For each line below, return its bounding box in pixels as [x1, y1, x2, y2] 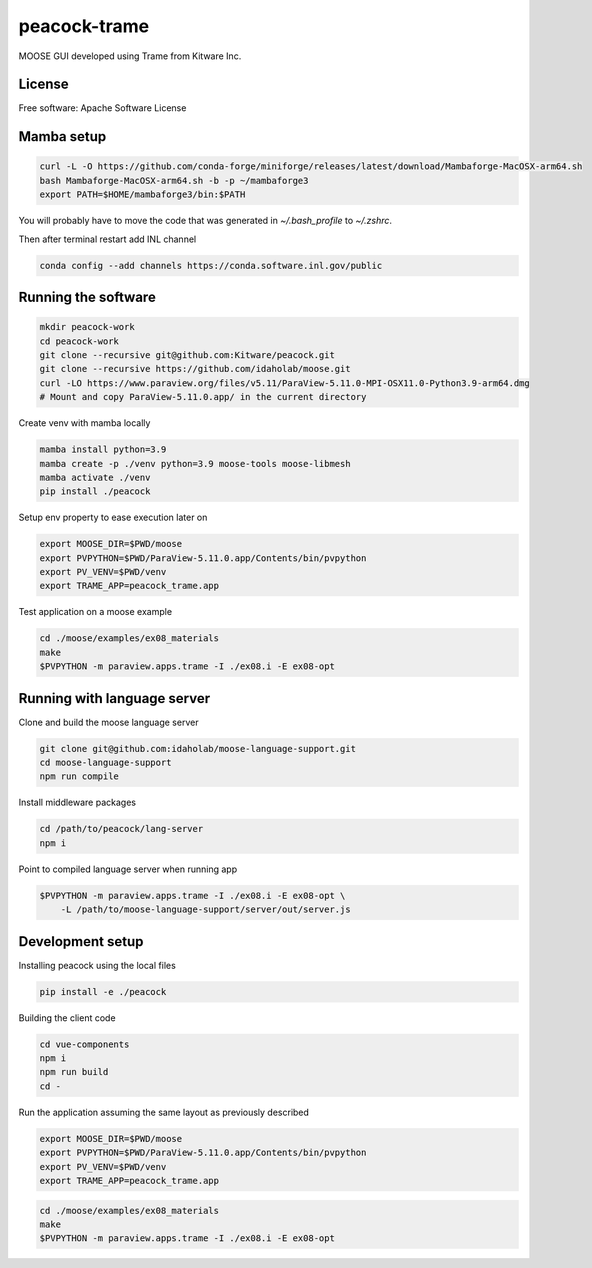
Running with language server [18, 690, 211, 707]
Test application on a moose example [18, 606, 173, 618]
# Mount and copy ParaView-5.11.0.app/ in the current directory [39, 391, 367, 403]
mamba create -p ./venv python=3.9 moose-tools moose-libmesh [39, 458, 351, 469]
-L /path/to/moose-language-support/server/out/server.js [60, 904, 351, 915]
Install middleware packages [18, 796, 137, 809]
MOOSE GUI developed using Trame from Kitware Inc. [18, 50, 242, 62]
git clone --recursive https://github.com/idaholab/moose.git [39, 363, 351, 375]
